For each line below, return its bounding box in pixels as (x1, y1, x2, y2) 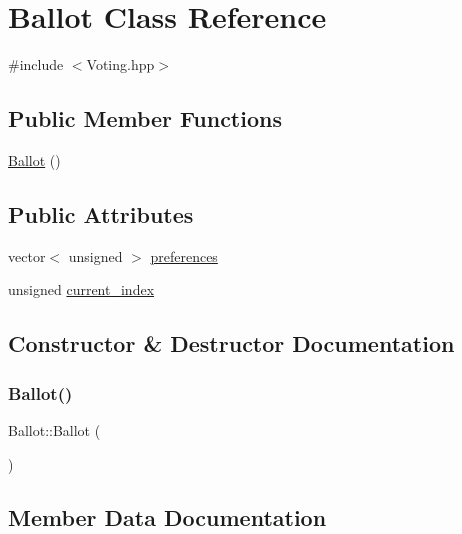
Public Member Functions (8, 103, 282, 134)
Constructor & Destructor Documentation (8, 328, 455, 359)
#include (8, 54, 64, 75)
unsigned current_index (8, 279, 155, 300)
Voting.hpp (86, 54, 155, 75)
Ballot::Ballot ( (8, 419, 101, 440)
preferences (150, 245, 218, 266)
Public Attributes (8, 198, 194, 229)
